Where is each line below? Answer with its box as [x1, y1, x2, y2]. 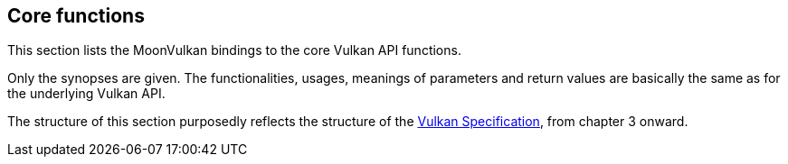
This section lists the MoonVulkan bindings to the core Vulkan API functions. [7, 42, 461, 59]
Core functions [7, 5, 145, 27]
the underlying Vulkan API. [7, 86, 166, 102]
